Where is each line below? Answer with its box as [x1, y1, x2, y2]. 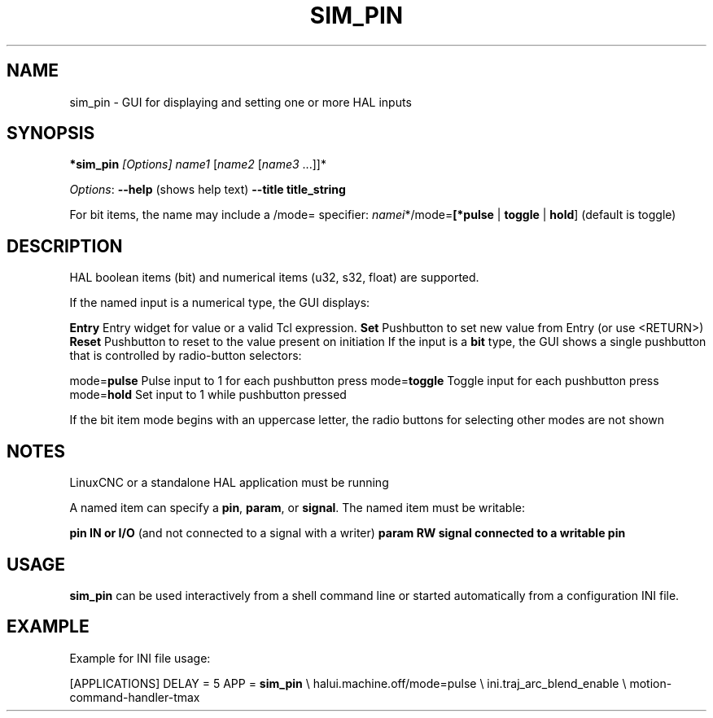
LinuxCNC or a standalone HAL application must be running [69, 475, 389, 490]
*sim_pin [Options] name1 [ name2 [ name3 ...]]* [69, 157, 326, 172]
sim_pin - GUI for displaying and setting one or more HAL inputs [69, 94, 412, 109]
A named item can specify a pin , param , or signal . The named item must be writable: [69, 501, 526, 515]
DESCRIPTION [7, 235, 123, 256]
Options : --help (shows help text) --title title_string [69, 182, 346, 197]
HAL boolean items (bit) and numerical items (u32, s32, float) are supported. [69, 270, 479, 285]
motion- [629, 676, 672, 690]
